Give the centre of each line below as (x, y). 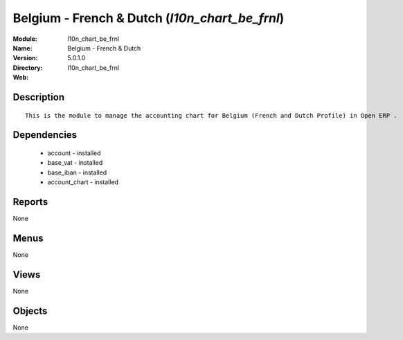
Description (39, 97)
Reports (30, 202)
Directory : (28, 68)
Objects (30, 311)
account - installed (74, 153)
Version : (25, 58)
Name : (23, 48)
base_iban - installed (77, 172)
